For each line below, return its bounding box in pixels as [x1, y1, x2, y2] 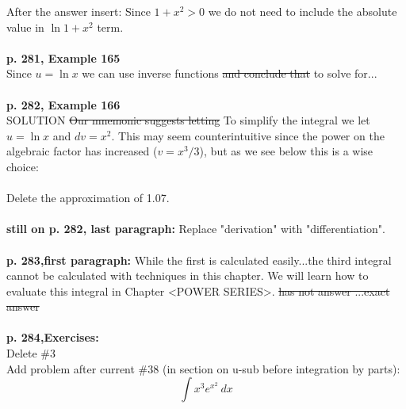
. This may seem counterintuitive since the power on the [111, 127, 385, 143]
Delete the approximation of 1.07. [6, 189, 170, 206]
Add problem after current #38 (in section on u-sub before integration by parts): [6, 360, 400, 377]
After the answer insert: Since [6, 3, 151, 19]
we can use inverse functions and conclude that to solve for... [82, 65, 377, 82]
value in [6, 18, 44, 35]
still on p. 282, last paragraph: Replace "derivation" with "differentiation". [6, 220, 385, 237]
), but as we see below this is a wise [199, 143, 373, 159]
